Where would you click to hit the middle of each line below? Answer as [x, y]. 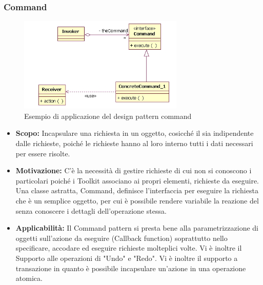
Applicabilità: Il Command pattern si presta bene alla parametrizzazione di [137, 228]
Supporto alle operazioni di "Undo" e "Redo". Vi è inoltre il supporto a [127, 258]
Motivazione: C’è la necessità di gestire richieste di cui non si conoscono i [134, 170]
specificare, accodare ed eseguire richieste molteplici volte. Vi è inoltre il [129, 248]
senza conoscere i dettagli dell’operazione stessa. [91, 210]
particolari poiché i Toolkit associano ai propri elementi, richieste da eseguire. [137, 180]
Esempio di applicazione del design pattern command [108, 116]
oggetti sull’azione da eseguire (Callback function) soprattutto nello [122, 238]
